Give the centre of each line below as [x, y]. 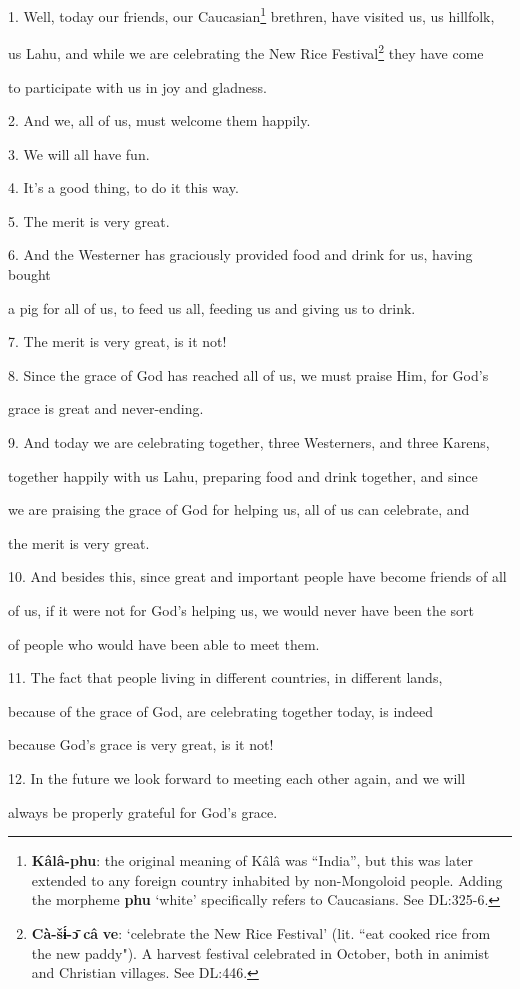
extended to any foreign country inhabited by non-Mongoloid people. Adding [267, 879]
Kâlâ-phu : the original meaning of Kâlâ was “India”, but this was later [252, 860]
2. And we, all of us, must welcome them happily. [159, 120]
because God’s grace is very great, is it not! [141, 744]
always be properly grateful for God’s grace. [143, 811]
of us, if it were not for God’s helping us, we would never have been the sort [241, 610]
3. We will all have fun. [79, 153]
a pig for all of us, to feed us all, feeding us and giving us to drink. [212, 307]
